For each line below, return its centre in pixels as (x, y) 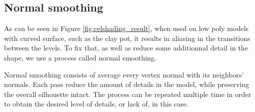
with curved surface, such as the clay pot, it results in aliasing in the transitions (127, 38)
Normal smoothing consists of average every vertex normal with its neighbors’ (124, 74)
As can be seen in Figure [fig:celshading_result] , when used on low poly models (126, 28)
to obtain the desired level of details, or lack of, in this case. (96, 104)
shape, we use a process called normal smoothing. (80, 57)
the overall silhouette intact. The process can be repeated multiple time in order (128, 94)
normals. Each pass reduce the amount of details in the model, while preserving (127, 84)
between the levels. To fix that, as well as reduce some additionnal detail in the (126, 48)
